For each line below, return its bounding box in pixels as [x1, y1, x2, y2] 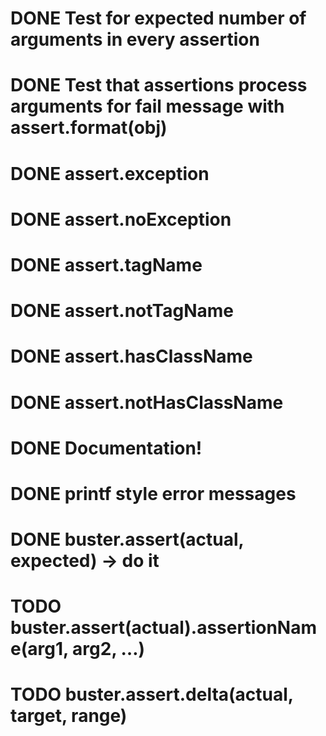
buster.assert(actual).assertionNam [10, 617, 317, 639]
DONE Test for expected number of [10, 7, 307, 30]
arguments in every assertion [10, 28, 260, 51]
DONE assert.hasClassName [10, 345, 253, 368]
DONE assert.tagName [10, 253, 203, 276]
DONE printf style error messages [10, 482, 297, 505]
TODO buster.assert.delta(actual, [10, 683, 294, 706]
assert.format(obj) [10, 117, 168, 139]
